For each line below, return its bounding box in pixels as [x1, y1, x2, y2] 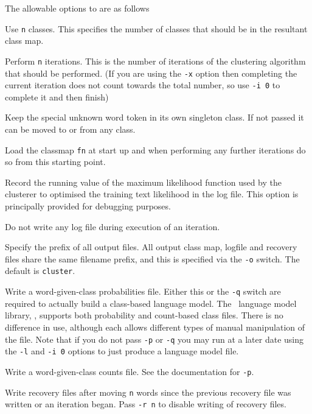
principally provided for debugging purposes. [5, 200, 171, 212]
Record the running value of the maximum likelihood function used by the [5, 175, 282, 188]
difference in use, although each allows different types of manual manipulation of [5, 320, 305, 333]
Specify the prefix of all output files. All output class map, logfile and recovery [5, 240, 297, 253]
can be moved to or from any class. [5, 123, 136, 135]
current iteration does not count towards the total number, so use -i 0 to [5, 79, 280, 91]
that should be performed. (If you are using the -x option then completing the [5, 66, 297, 79]
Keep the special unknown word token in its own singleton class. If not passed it [5, 111, 304, 124]
